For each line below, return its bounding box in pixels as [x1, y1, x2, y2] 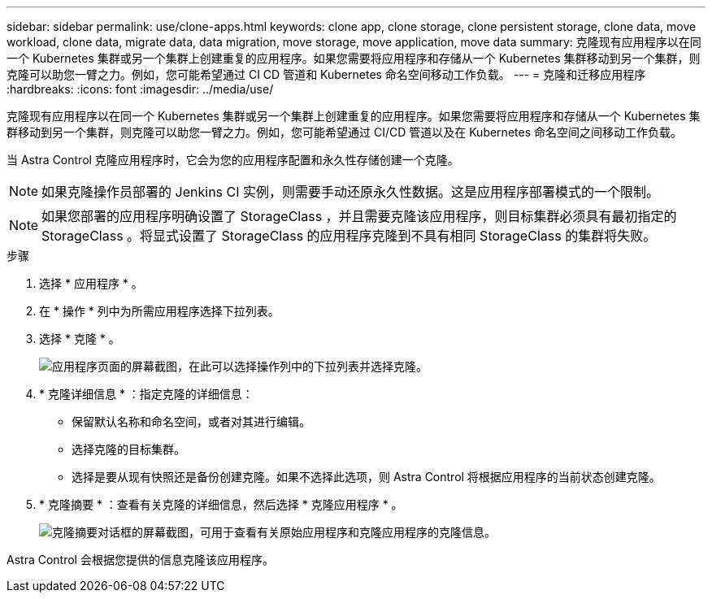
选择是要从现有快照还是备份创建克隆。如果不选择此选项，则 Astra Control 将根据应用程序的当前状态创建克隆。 [72, 470, 661, 484]
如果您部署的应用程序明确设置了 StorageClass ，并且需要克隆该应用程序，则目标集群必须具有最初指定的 [41, 208, 677, 224]
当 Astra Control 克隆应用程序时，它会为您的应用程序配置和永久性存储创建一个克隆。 [7, 153, 459, 167]
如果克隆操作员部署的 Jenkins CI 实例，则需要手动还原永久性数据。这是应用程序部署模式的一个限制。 [41, 184, 660, 200]
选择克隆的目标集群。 [72, 442, 185, 456]
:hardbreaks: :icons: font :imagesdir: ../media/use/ [7, 82, 274, 96]
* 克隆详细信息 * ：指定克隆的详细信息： [39, 387, 254, 401]
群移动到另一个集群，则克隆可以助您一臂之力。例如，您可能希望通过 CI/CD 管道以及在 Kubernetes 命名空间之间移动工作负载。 [7, 125, 682, 139]
